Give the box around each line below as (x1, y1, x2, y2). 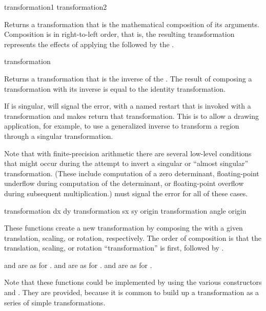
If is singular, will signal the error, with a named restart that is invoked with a (4, 100, 251, 111)
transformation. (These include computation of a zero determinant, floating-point (4, 168, 259, 178)
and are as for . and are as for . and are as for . (4, 259, 152, 270)
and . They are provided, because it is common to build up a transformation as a (4, 287, 259, 298)
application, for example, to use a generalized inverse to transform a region (4, 120, 239, 131)
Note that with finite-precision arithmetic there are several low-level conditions (4, 148, 252, 158)
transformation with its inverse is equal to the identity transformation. (4, 83, 226, 94)
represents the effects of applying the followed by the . (4, 38, 174, 49)
